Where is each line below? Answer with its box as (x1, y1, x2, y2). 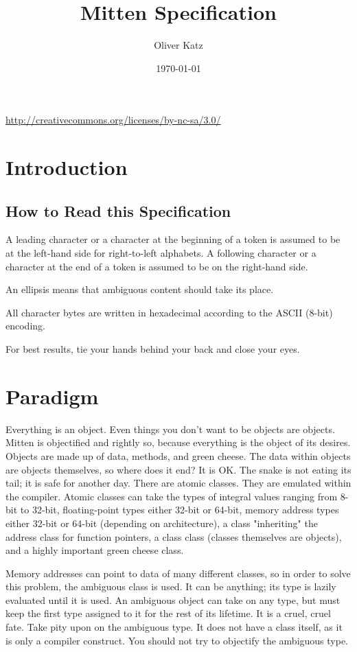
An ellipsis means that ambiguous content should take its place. (5, 282, 274, 296)
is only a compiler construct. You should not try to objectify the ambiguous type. (5, 633, 349, 647)
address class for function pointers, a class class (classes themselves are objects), (5, 529, 342, 544)
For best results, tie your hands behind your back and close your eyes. (5, 342, 300, 356)
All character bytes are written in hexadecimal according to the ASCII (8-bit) (5, 305, 333, 319)
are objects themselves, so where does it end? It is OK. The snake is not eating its (5, 462, 352, 476)
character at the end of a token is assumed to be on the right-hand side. (5, 259, 308, 273)
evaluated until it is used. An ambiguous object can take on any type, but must (5, 592, 341, 607)
